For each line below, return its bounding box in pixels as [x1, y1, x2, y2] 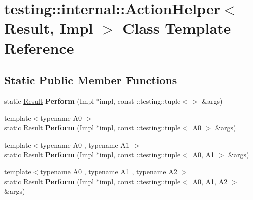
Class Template [122, 18, 231, 38]
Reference [4, 37, 74, 58]
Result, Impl [4, 18, 93, 38]
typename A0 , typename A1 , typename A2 [40, 166, 177, 176]
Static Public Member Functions [4, 72, 177, 88]
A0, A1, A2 [192, 176, 228, 186]
